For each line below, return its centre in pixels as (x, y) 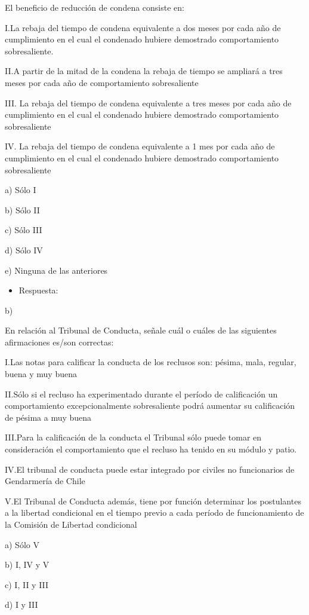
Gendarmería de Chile (45, 481)
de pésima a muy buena (48, 417)
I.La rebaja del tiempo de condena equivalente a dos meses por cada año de (143, 27)
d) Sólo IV (24, 250)
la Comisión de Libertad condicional (71, 524)
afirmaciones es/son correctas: (59, 342)
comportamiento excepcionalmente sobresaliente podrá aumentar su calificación (150, 406)
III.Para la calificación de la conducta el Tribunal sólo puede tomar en (133, 437)
